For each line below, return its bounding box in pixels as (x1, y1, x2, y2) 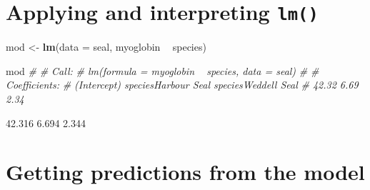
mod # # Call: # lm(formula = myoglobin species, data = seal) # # (6, 63, 319, 78)
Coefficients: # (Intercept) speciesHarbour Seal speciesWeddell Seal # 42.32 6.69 (6, 77, 359, 92)
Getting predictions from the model (6, 157, 365, 186)
